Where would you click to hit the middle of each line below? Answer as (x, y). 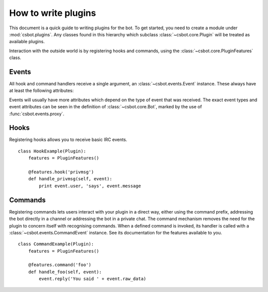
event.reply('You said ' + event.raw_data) (93, 279)
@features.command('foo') (60, 265)
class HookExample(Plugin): (52, 151)
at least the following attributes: (41, 91)
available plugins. (27, 42)
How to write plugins (53, 13)
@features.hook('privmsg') (61, 172)
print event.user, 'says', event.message (90, 186)
